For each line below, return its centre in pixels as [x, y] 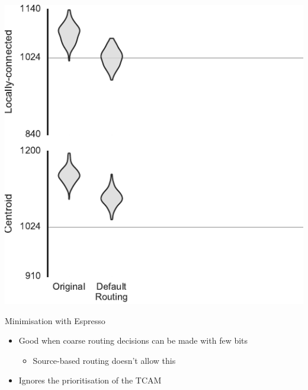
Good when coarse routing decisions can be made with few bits [133, 340]
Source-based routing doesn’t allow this [104, 360]
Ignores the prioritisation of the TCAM [90, 380]
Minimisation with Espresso [55, 320]
